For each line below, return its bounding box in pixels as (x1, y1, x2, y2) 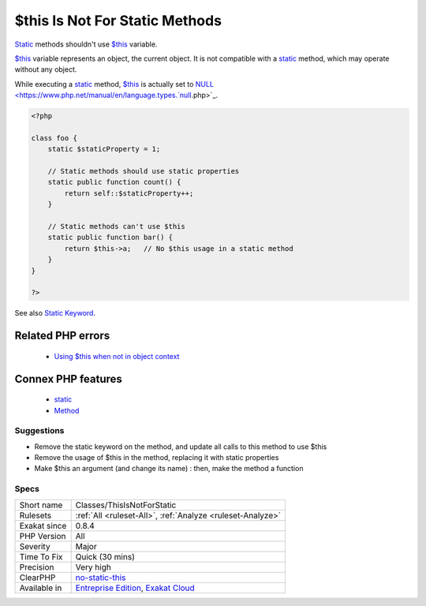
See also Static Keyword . (14, 309, 96, 318)
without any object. (14, 65, 77, 74)
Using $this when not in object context (54, 351, 180, 361)
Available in (19, 582, 62, 593)
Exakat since (19, 520, 67, 531)
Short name (19, 499, 63, 511)
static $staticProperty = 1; (47, 144, 161, 154)
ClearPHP (19, 572, 56, 583)
